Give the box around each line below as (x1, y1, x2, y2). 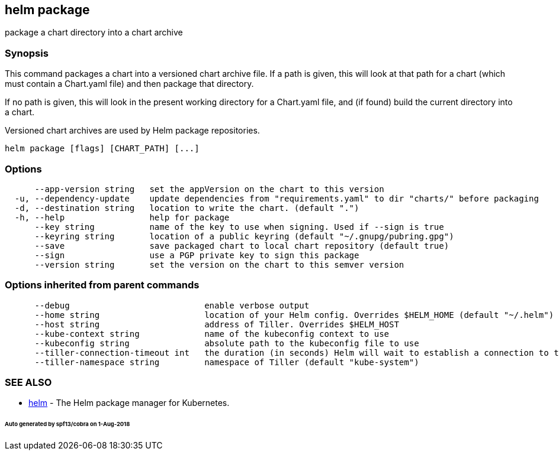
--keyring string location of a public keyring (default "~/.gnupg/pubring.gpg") (34, 231, 454, 241)
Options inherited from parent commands (5, 279, 200, 291)
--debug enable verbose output (34, 300, 310, 310)
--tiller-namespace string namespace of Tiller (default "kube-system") (34, 357, 419, 367)
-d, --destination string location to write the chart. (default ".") (14, 203, 359, 213)
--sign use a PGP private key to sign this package (34, 250, 359, 260)
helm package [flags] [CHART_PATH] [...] (5, 144, 200, 154)
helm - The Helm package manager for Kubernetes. (28, 398, 230, 408)
